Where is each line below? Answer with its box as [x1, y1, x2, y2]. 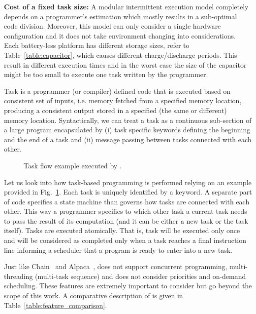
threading [4, 271, 33, 281]
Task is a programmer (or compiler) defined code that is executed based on [4, 85, 231, 96]
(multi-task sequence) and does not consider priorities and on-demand [35, 271, 246, 281]
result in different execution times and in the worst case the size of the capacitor [4, 59, 247, 70]
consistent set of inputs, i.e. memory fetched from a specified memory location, [4, 95, 242, 106]
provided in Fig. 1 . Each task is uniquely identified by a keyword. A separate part [4, 187, 252, 197]
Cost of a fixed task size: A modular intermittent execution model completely [4, 1, 249, 11]
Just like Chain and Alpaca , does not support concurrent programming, [4, 261, 227, 272]
